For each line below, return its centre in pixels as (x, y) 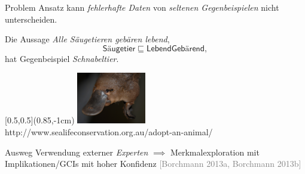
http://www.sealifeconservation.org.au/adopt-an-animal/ (109, 132)
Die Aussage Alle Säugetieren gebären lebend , (87, 39)
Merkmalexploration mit (215, 152)
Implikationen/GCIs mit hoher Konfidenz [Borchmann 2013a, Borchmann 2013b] (153, 164)
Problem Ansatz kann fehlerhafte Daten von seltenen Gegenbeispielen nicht (142, 7)
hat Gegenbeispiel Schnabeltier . (62, 58)
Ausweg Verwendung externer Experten (77, 152)
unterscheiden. (31, 19)
